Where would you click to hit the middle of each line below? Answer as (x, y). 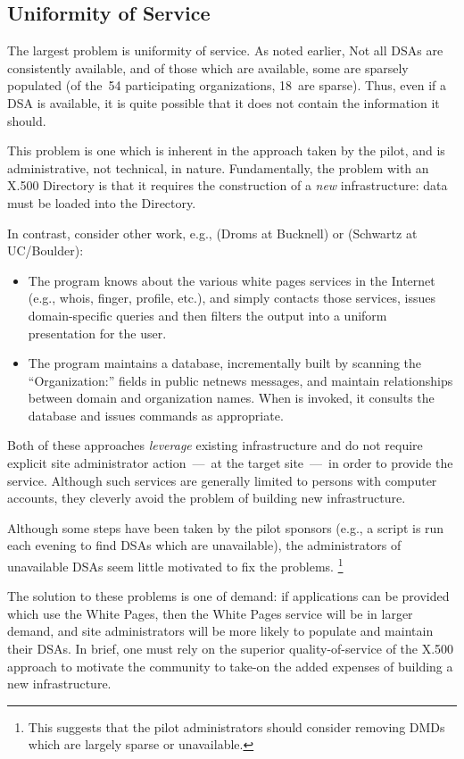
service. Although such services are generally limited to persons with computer (222, 480)
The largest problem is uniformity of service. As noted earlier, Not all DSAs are (225, 50)
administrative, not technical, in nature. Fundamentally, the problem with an (218, 167)
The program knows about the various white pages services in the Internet (232, 280)
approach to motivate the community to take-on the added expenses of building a (230, 666)
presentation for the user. (97, 333)
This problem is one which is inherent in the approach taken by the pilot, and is (226, 150)
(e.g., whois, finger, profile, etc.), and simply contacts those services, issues (232, 298)
